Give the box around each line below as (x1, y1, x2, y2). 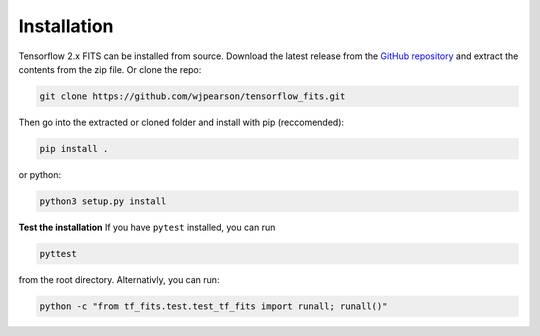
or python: (18, 168, 62, 180)
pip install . (39, 143, 109, 154)
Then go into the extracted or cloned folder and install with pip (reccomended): (18, 116, 345, 128)
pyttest (39, 248, 77, 259)
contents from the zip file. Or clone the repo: (18, 63, 202, 75)
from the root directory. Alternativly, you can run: (18, 273, 220, 285)
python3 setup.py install (39, 195, 167, 207)
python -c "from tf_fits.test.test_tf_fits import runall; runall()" (39, 300, 388, 312)
